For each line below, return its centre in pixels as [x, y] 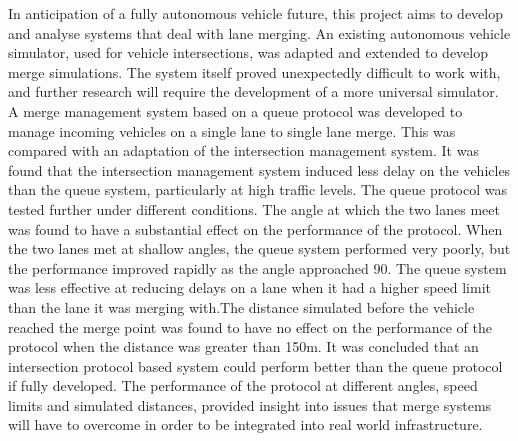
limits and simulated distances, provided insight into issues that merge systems [250, 404]
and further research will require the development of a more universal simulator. [253, 91]
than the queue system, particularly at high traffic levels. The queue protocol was [257, 189]
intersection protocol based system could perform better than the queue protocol [255, 365]
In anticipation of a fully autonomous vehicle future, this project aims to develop [256, 13]
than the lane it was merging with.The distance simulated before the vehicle [241, 306]
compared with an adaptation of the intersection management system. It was [243, 150]
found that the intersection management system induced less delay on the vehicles [259, 169]
